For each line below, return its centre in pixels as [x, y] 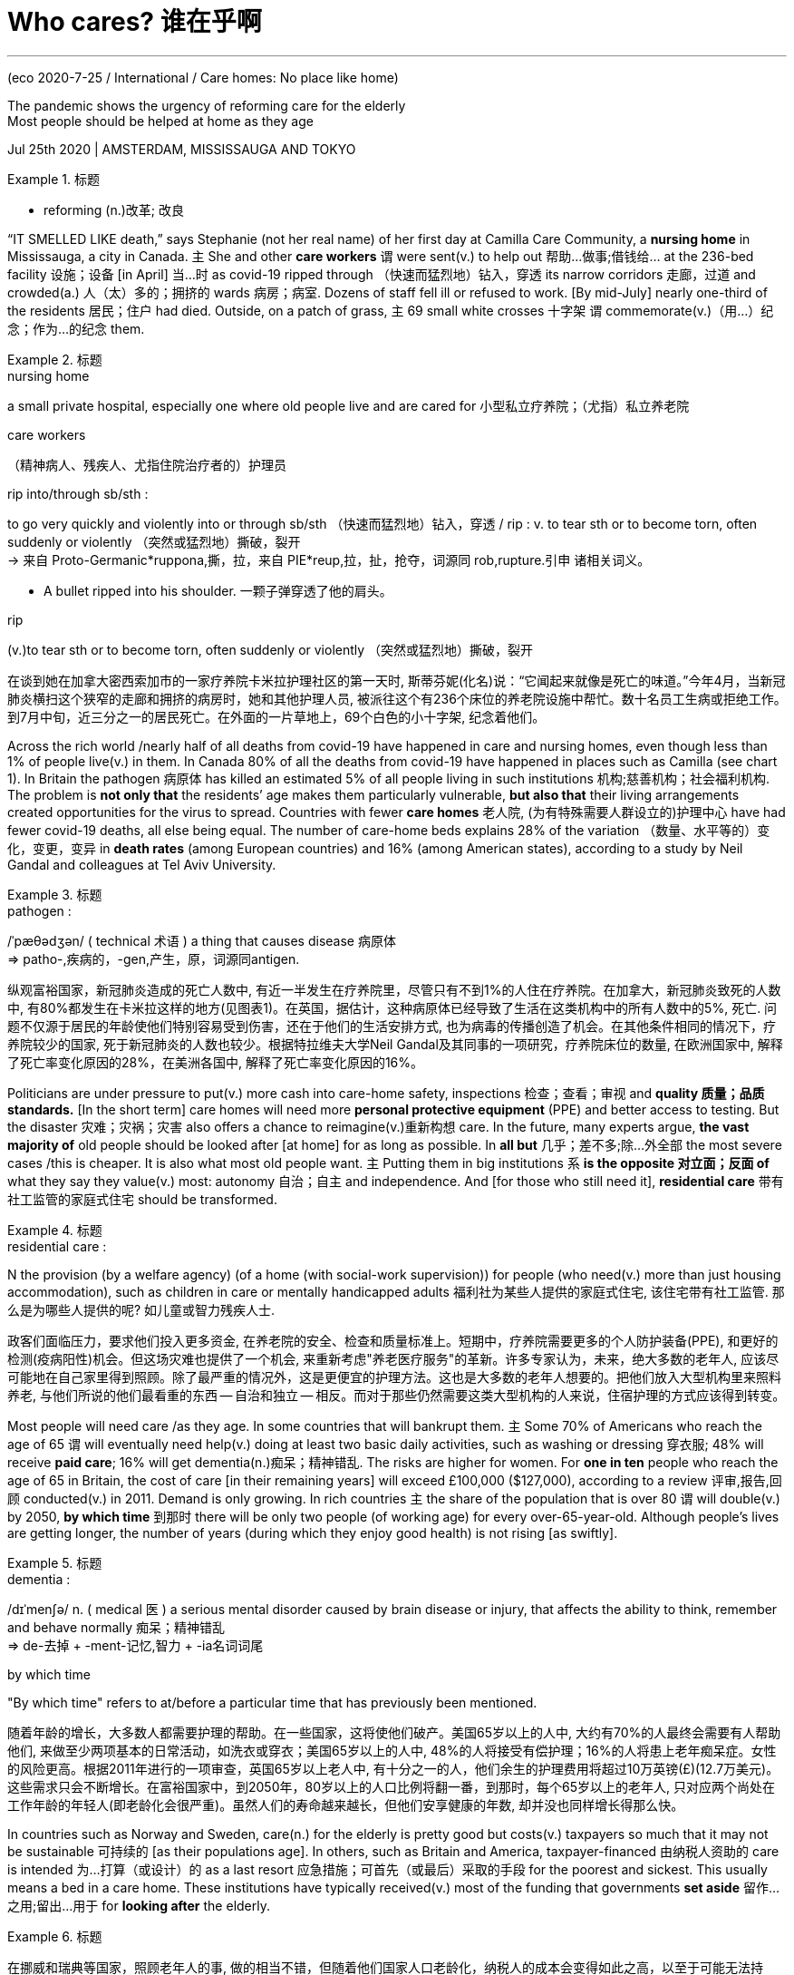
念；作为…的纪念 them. [76, 328]
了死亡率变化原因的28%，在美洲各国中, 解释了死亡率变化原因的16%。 [216, 1062]
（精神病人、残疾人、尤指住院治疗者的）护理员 [147, 464]
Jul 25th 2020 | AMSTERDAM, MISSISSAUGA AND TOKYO [182, 149]
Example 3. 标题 [55, 894]
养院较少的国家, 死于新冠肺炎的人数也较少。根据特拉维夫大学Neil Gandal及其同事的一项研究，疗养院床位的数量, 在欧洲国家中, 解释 [395, 1044]
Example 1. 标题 [53, 179]
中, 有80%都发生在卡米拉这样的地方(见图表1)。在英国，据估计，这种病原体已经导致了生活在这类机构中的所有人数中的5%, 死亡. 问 [392, 1007]
